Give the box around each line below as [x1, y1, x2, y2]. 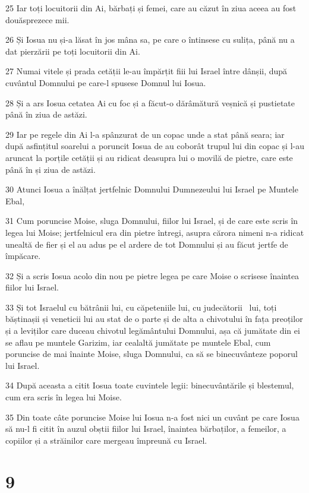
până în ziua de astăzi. [5, 108, 87, 121]
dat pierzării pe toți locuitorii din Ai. [5, 45, 140, 57]
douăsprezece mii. [5, 13, 70, 26]
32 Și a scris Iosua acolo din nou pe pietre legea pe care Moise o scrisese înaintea [5, 269, 299, 282]
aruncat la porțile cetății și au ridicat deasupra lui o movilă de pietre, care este [5, 151, 293, 163]
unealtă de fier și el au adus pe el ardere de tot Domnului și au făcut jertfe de [5, 238, 288, 250]
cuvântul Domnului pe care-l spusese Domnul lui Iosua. [5, 76, 206, 89]
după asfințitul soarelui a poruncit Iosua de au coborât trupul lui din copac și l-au [5, 140, 304, 152]
